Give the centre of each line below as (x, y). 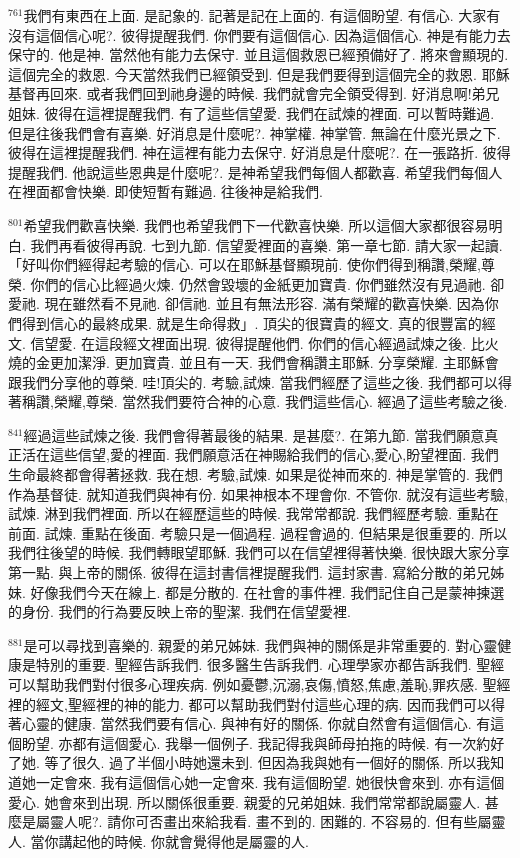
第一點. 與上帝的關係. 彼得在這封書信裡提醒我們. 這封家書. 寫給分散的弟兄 (249, 572)
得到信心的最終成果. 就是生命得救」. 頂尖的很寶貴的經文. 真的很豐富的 (251, 322)
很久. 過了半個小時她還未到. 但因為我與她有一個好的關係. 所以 (274, 762)
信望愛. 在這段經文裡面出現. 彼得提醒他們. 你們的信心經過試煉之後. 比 (257, 342)
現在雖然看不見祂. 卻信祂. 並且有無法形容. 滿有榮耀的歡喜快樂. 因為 (264, 303)
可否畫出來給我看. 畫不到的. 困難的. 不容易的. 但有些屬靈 (320, 821)
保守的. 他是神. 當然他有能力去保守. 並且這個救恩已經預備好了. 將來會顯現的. (258, 54)
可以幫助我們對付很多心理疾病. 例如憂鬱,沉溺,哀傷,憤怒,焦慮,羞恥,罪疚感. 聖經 (259, 684)
